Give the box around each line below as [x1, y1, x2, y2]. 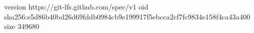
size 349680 [4, 21, 39, 31]
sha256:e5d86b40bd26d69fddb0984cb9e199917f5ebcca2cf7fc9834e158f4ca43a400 [4, 11, 250, 21]
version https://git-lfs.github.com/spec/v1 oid [4, 1, 149, 11]
